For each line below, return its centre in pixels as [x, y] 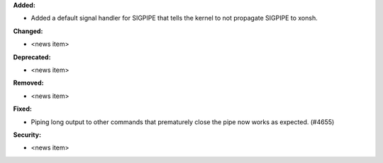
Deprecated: [32, 57]
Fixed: [22, 109]
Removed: [28, 83]
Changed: [28, 31]
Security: [27, 135]
